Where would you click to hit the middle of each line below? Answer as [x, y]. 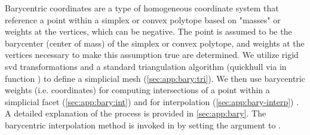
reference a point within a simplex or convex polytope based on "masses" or [143, 19]
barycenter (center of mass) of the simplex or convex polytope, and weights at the [155, 43]
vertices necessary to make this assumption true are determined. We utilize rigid [152, 55]
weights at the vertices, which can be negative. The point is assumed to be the [148, 31]
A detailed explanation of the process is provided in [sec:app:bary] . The [136, 113]
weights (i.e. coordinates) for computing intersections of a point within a [137, 90]
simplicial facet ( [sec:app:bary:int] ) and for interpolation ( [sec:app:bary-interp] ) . [152, 101]
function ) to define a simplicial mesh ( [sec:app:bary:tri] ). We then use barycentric [155, 78]
